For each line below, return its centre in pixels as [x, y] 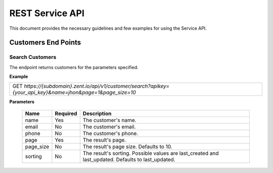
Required [66, 113]
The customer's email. [109, 127]
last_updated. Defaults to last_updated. [129, 159]
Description [97, 113]
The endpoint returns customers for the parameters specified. [74, 67]
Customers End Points [45, 43]
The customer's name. [109, 120]
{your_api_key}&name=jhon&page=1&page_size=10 [74, 92]
